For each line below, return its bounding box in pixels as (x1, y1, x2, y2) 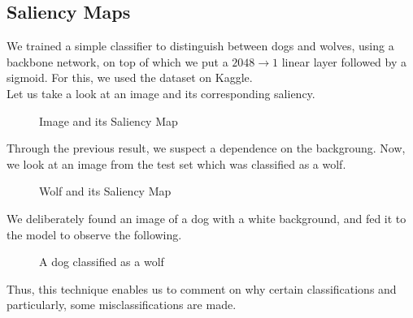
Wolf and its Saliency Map (39, 183, 172, 200)
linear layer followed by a (281, 53, 407, 70)
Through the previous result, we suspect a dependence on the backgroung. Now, (7, 140, 406, 157)
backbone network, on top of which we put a (7, 53, 228, 70)
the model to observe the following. (7, 226, 182, 243)
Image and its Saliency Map (39, 112, 178, 129)
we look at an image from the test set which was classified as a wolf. (7, 155, 346, 172)
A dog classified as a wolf (39, 253, 164, 270)
